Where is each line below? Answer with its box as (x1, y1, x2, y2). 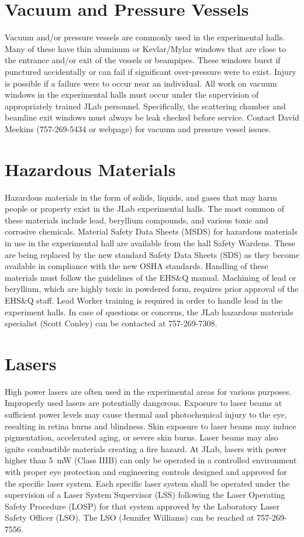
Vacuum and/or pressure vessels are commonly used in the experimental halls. (5, 31, 285, 43)
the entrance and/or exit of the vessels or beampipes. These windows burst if (5, 54, 281, 66)
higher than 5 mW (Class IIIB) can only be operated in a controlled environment (5, 454, 297, 466)
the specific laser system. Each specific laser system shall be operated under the (5, 477, 290, 489)
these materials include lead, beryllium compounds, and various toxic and (5, 214, 268, 226)
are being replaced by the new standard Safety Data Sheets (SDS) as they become (5, 248, 299, 260)
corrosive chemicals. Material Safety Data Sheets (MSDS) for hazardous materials (5, 225, 298, 237)
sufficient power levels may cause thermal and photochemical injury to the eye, (5, 408, 287, 421)
